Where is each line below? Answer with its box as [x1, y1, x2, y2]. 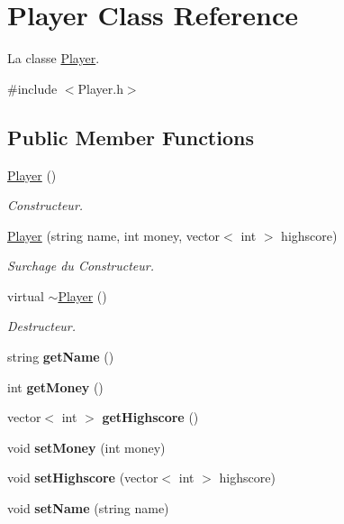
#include [7, 78, 58, 97]
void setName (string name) [7, 499, 169, 518]
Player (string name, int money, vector [7, 225, 221, 244]
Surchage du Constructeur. [7, 256, 155, 275]
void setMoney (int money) [7, 437, 166, 456]
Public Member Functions [7, 123, 254, 151]
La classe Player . [7, 49, 100, 68]
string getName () [7, 347, 114, 366]
